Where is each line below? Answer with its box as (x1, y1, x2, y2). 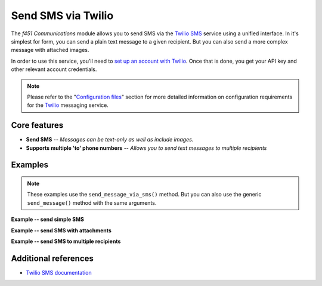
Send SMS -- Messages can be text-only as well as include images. (26, 136, 194, 143)
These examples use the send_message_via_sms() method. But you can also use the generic (27, 191, 262, 198)
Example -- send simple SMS (11, 216, 85, 223)
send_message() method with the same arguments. (27, 199, 157, 206)
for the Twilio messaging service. (27, 102, 109, 109)
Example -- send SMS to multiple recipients (11, 238, 121, 245)
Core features (11, 120, 64, 131)
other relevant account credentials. (11, 66, 97, 73)
